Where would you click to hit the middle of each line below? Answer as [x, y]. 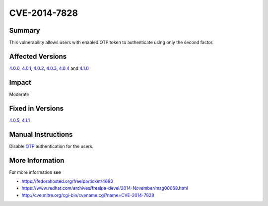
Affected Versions [38, 56]
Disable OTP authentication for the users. [51, 146]
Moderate [19, 94]
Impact [20, 82]
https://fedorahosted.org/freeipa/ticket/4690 [67, 181]
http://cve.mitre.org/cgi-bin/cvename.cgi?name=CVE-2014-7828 [88, 195]
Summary [25, 30]
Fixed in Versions [36, 108]
